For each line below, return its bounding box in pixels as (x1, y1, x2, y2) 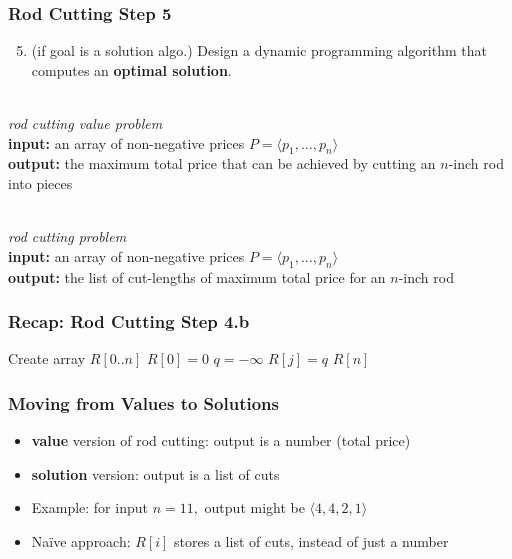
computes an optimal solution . (31, 59, 232, 80)
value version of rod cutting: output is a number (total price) (31, 430, 411, 451)
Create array (8, 348, 86, 369)
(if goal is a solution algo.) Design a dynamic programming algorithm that (31, 40, 487, 61)
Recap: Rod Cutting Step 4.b (8, 309, 250, 334)
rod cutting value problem (8, 113, 163, 133)
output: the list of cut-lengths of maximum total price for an (8, 266, 386, 287)
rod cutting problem (8, 226, 127, 247)
